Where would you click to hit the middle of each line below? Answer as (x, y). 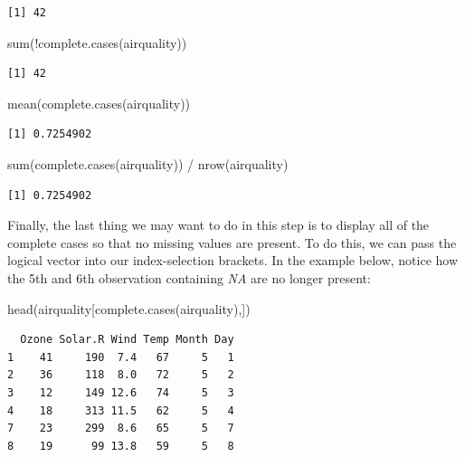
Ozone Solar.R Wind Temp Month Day (127, 340)
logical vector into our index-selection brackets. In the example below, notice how (233, 260)
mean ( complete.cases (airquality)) (99, 103)
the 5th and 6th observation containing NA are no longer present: (189, 277)
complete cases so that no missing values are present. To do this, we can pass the (232, 242)
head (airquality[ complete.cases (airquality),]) (129, 308)
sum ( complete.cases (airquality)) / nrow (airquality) (148, 163)
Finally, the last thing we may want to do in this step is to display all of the (218, 225)
